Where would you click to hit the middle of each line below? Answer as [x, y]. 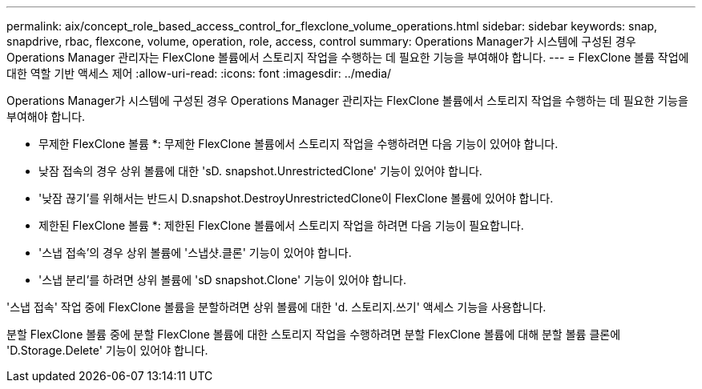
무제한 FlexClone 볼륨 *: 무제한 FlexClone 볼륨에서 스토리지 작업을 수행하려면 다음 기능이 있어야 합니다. [299, 144]
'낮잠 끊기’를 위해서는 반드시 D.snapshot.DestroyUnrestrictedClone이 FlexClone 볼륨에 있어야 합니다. [296, 198]
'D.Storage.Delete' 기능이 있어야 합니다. [107, 350]
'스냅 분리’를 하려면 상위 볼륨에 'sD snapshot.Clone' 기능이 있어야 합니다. [222, 280]
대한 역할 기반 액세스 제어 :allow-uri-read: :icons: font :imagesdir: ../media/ [199, 73]
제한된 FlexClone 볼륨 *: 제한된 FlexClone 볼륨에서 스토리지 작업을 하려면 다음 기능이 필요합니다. [281, 225]
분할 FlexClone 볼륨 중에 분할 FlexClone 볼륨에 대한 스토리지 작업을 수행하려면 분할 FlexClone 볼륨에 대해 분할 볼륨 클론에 [314, 334]
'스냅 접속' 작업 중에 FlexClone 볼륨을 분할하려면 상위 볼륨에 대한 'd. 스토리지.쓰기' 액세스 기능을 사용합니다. [276, 307]
